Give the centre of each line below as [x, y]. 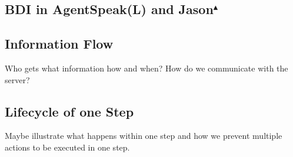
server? [17, 79]
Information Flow [59, 44]
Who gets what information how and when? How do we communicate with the [146, 68]
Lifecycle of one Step [69, 111]
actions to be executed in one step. [67, 147]
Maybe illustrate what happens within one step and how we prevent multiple [144, 136]
